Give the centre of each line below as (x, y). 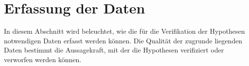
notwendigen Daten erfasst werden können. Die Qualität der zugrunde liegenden (123, 40)
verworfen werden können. (43, 59)
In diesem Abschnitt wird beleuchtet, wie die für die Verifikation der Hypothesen (124, 31)
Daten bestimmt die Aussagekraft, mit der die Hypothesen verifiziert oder (114, 50)
